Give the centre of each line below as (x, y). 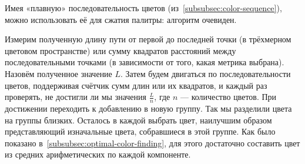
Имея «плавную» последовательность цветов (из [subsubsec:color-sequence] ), (143, 8)
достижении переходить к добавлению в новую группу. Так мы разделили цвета (148, 108)
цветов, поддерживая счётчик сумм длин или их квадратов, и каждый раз (136, 85)
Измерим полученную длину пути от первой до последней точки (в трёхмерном (148, 39)
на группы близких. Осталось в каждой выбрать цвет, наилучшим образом (138, 120)
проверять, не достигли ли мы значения (76, 97)
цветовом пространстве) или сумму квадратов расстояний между (120, 50)
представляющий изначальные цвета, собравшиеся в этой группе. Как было (140, 131)
